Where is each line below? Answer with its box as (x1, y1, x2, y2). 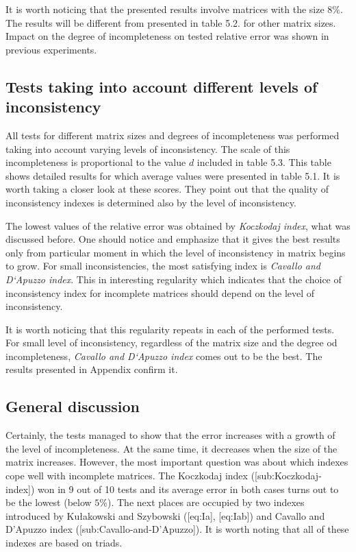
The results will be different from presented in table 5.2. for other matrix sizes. (5, 15, 336, 29)
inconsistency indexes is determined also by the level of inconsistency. (5, 195, 296, 209)
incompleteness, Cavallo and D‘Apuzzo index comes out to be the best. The (5, 348, 322, 363)
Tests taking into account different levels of (5, 75, 318, 97)
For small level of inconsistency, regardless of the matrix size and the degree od (5, 335, 338, 350)
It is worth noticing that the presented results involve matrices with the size (5, 2, 325, 16)
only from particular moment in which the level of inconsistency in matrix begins (5, 245, 346, 259)
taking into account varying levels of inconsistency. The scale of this (5, 141, 290, 156)
